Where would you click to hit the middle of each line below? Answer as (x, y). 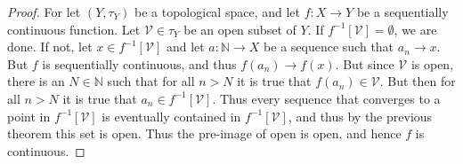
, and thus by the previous (360, 116)
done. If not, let (50, 47)
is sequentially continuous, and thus (139, 63)
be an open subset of (240, 29)
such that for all (151, 81)
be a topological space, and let (217, 12)
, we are (415, 29)
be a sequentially (402, 12)
